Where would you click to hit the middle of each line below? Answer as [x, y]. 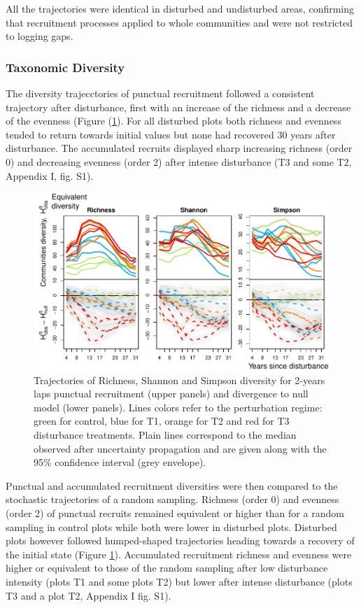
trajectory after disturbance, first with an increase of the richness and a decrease [178, 107]
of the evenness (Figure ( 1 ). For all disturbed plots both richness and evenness [174, 121]
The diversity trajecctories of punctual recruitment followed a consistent [160, 93]
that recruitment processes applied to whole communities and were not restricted [179, 22]
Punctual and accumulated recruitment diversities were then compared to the [172, 485]
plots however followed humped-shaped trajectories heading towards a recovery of [180, 540]
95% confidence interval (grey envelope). [120, 462]
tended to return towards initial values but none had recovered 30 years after [171, 134]
